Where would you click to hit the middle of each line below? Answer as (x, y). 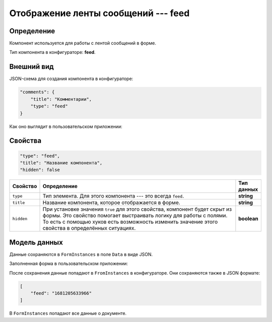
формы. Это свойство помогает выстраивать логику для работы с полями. (135, 216)
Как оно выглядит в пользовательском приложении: (66, 126)
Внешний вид (31, 67)
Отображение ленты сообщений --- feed (99, 13)
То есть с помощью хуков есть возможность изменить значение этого (130, 222)
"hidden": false (40, 170)
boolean (249, 219)
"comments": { (37, 92)
